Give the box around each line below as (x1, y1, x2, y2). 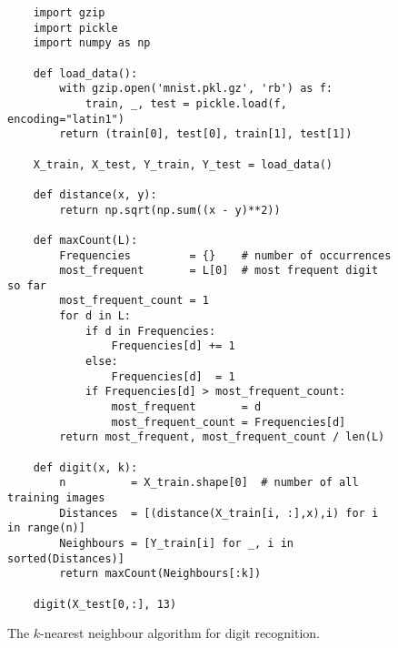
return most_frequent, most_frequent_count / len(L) (59, 430, 385, 444)
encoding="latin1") (7, 112, 124, 126)
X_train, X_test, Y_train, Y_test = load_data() (33, 157, 333, 171)
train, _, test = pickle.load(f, (85, 96, 287, 110)
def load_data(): (33, 66, 138, 80)
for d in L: (59, 309, 132, 323)
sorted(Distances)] (7, 552, 124, 565)
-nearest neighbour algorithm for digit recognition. (40, 623, 321, 643)
